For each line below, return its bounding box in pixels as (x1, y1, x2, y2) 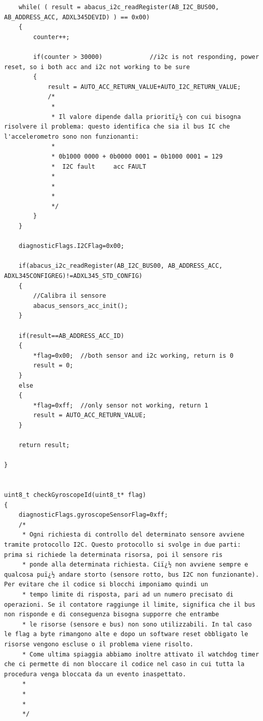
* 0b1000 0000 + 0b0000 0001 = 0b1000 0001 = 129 (51, 152, 223, 160)
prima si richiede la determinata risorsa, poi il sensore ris (4, 551, 223, 558)
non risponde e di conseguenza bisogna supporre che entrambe (4, 611, 219, 618)
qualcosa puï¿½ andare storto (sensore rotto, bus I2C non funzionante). (4, 571, 259, 578)
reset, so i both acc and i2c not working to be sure (4, 63, 190, 71)
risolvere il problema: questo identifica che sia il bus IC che (4, 123, 230, 131)
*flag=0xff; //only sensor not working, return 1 (33, 401, 208, 409)
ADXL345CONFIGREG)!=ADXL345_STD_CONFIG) (4, 272, 143, 280)
